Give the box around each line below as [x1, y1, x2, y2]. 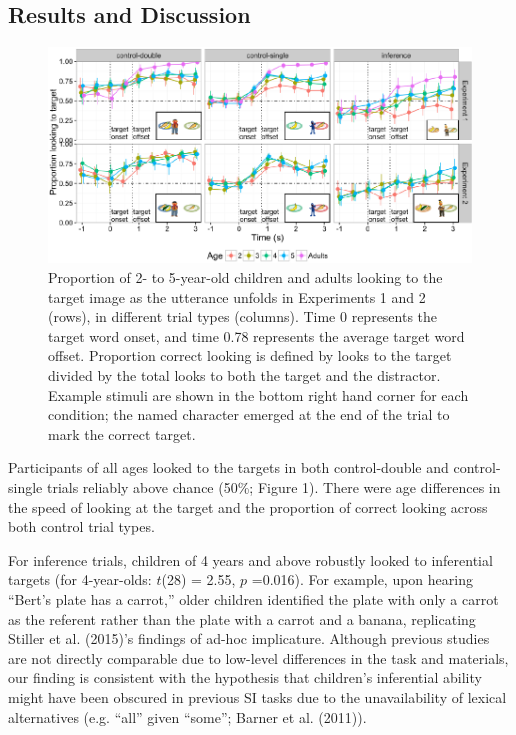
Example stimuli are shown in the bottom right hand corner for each [48, 384, 469, 405]
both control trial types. [8, 516, 155, 537]
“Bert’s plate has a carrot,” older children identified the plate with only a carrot [8, 588, 499, 609]
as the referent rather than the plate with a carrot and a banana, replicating [8, 608, 476, 629]
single [8, 476, 43, 497]
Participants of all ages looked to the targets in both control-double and [8, 457, 449, 478]
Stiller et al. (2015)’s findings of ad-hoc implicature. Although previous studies [8, 628, 490, 649]
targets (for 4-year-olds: [8, 569, 152, 590]
